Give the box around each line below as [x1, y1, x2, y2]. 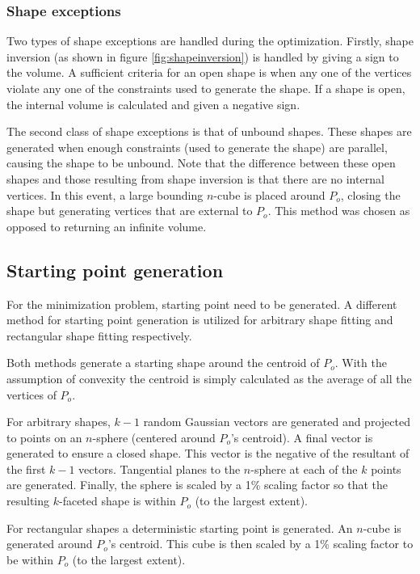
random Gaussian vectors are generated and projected [143, 413, 410, 430]
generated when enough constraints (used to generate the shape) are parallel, [6, 138, 388, 155]
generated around [6, 535, 93, 552]
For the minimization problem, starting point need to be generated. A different [6, 295, 397, 312]
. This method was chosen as [267, 202, 410, 219]
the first [6, 460, 46, 477]
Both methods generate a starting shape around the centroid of [6, 354, 320, 371]
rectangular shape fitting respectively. [6, 327, 192, 344]
